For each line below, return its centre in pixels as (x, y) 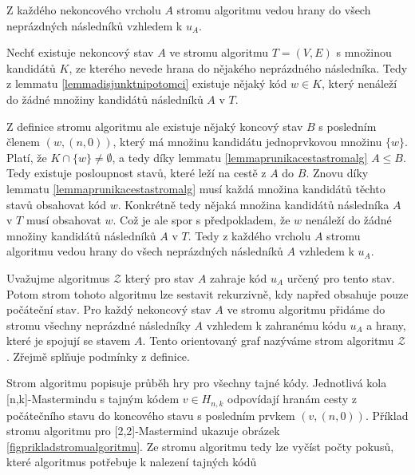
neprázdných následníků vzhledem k (95, 25)
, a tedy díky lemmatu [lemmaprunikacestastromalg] (240, 157)
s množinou (364, 52)
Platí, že (27, 157)
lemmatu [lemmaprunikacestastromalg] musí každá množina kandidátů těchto (196, 188)
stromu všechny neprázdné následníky (99, 325)
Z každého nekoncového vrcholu (84, 10)
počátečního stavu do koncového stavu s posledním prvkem (151, 415)
